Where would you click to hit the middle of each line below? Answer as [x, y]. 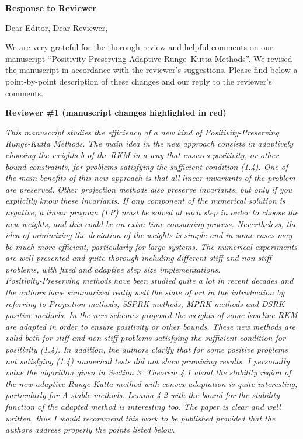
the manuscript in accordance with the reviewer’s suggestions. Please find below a [151, 70]
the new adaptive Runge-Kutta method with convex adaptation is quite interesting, [151, 383]
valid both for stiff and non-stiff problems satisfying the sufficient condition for [145, 338]
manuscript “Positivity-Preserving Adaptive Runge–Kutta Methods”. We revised [149, 58]
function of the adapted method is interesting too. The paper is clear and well [143, 406]
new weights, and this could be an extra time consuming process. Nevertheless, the [151, 223]
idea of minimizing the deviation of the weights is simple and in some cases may [149, 235]
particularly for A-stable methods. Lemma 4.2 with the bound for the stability [143, 395]
